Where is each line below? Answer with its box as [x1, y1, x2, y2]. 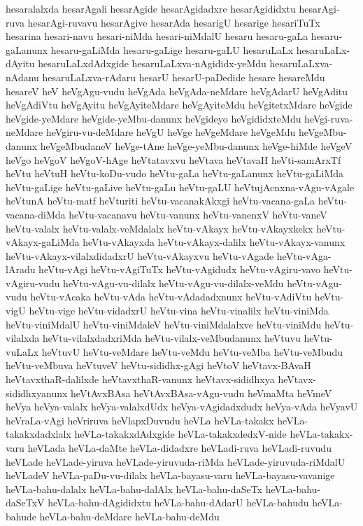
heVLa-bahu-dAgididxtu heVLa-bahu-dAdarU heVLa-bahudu [48, 495, 309, 510]
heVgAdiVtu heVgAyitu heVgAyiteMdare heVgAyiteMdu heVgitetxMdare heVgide [6, 97, 353, 112]
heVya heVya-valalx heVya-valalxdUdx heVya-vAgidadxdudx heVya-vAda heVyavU [6, 399, 358, 414]
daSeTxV [6, 495, 45, 510]
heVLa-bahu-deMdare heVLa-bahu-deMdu [39, 508, 220, 523]
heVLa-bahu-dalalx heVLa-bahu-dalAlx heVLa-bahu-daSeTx [6, 481, 262, 496]
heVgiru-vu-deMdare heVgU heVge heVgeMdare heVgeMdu [45, 125, 296, 139]
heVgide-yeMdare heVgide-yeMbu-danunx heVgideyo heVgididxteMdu [6, 111, 301, 125]
